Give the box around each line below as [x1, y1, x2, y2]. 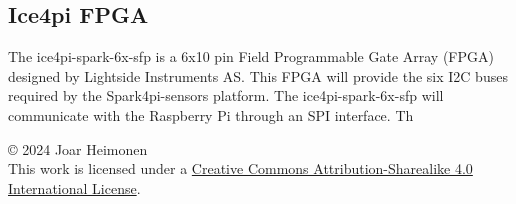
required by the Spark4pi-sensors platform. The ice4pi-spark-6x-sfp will [8, 85, 444, 106]
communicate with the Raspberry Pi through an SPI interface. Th [8, 104, 414, 125]
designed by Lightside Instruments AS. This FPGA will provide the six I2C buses [8, 65, 508, 86]
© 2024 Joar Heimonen [8, 138, 148, 159]
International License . [8, 177, 141, 198]
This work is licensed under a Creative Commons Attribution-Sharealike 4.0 [8, 158, 473, 179]
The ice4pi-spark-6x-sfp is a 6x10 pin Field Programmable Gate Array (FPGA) [8, 46, 494, 67]
